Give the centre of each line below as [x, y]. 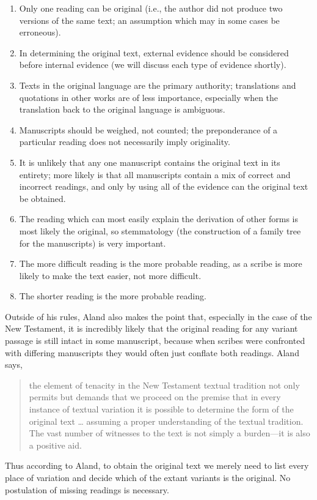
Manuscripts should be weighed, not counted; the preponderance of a [148, 129]
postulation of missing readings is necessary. [87, 489]
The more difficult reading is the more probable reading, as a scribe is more [161, 263]
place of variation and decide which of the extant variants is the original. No [148, 477]
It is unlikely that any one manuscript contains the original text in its [150, 162]
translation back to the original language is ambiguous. [122, 109]
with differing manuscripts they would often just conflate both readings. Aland [152, 352]
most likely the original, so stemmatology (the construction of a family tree [160, 230]
